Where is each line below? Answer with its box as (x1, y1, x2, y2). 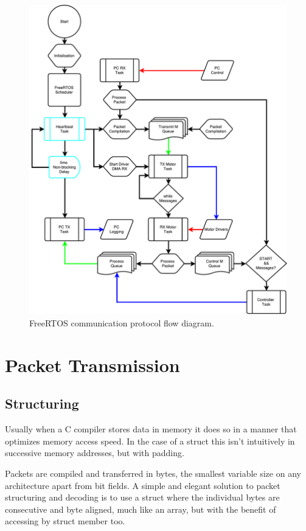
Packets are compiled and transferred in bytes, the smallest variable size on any (5, 466, 301, 479)
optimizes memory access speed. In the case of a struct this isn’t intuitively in (5, 434, 295, 447)
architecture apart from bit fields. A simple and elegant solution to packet (5, 479, 280, 491)
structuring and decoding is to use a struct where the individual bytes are (5, 491, 280, 504)
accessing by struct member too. (5, 515, 125, 527)
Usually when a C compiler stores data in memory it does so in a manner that (5, 423, 297, 435)
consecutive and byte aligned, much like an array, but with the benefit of (5, 502, 276, 515)
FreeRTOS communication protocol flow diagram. (29, 316, 214, 329)
